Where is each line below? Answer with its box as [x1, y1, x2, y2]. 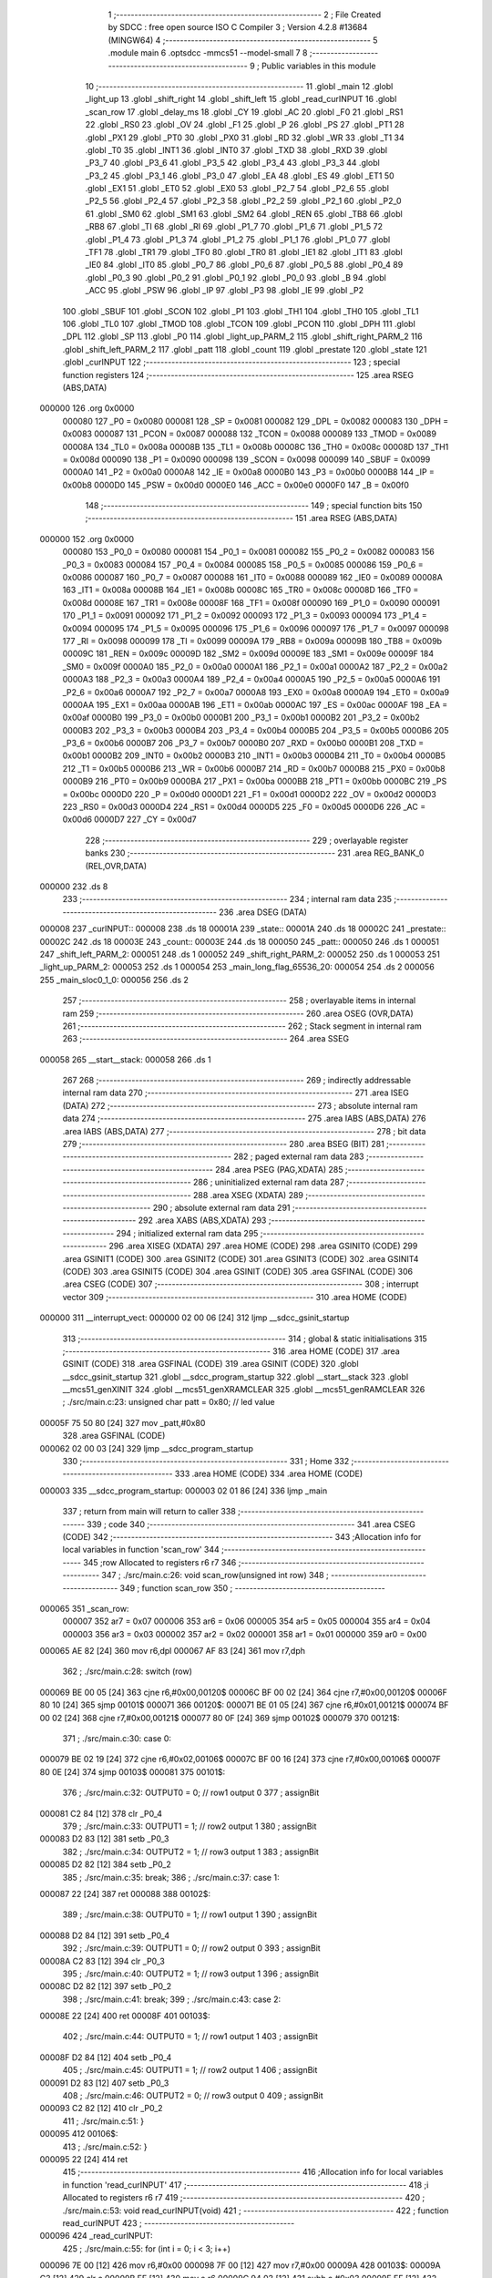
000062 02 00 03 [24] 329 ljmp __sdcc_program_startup [39, 1442, 254, 1453]
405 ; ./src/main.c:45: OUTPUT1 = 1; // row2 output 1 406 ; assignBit [62, 2065, 318, 2076]
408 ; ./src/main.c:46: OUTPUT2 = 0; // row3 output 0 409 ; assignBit [62, 2090, 323, 2101]
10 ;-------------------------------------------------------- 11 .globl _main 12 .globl [85, 80, 394, 91]
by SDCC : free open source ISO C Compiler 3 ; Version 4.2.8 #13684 [108, 22, 368, 33]
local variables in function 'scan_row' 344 [62, 1544, 220, 1555]
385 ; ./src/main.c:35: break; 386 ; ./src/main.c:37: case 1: [62, 1872, 280, 1883]
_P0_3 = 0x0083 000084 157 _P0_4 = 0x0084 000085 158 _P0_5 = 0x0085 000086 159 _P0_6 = [62, 559, 424, 569]
